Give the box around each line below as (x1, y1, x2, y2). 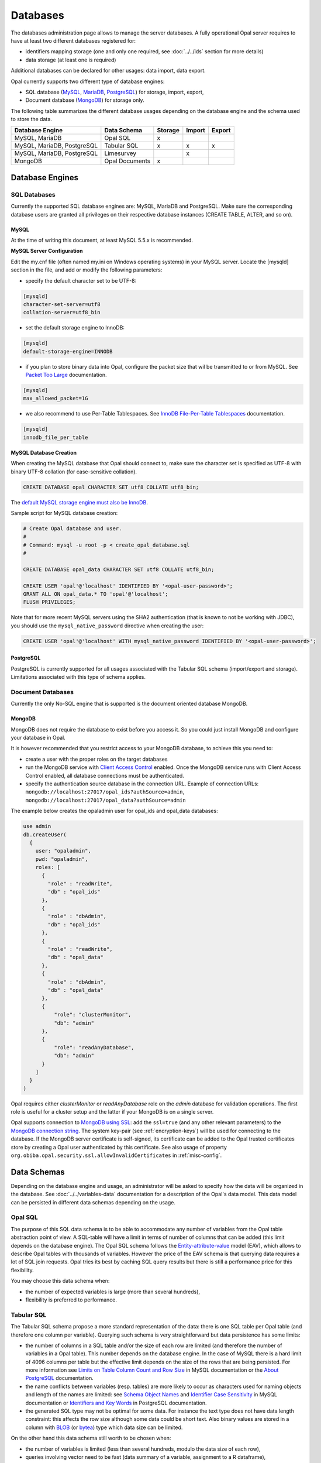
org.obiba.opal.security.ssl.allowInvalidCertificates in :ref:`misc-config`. (11, 1152, 222, 1159)
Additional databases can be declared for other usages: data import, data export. (11, 67, 206, 74)
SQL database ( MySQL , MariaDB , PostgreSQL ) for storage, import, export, (25, 88, 204, 95)
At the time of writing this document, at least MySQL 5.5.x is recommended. (11, 237, 193, 243)
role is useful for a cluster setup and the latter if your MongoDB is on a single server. (11, 1108, 214, 1115)
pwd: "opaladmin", (35, 856, 88, 863)
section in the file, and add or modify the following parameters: (11, 266, 163, 273)
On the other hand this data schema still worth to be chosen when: (11, 1434, 171, 1442)
